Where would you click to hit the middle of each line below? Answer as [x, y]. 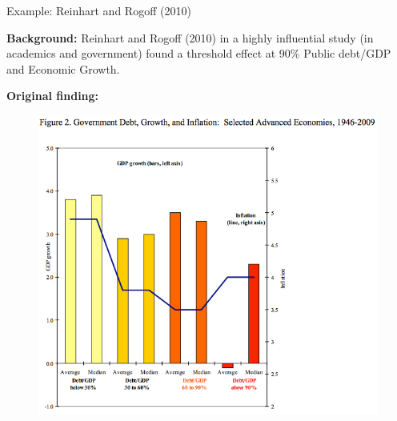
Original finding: [53, 96]
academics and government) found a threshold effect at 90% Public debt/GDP [199, 53]
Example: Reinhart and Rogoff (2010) [99, 10]
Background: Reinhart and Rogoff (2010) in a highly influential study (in [190, 37]
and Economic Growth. [63, 68]
